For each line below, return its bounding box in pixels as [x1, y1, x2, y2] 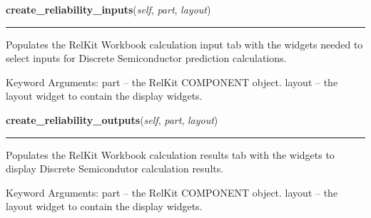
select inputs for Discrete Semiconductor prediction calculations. [6, 51, 287, 66]
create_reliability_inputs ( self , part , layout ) [6, 2, 211, 16]
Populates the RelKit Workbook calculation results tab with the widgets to [6, 147, 335, 162]
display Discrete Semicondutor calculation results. [6, 161, 224, 176]
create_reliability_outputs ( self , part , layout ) [6, 112, 218, 127]
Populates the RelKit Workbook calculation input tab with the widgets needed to [6, 36, 363, 51]
